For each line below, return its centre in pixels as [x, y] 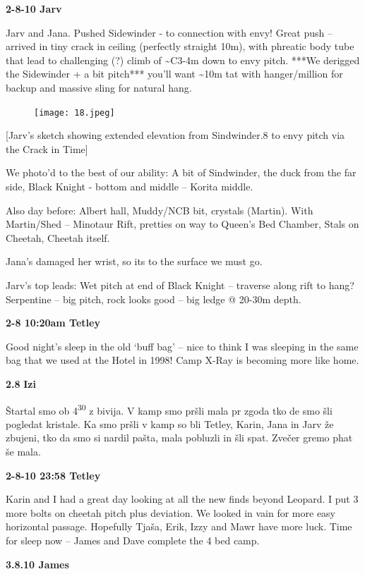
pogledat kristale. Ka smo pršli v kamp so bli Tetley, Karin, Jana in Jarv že [170, 423]
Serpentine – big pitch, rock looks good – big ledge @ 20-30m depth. [154, 299]
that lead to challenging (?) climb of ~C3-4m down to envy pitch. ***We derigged [183, 60]
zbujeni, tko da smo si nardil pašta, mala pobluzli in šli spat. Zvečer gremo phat [179, 438]
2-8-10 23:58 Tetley [53, 475]
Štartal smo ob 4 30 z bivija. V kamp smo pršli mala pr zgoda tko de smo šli [169, 409]
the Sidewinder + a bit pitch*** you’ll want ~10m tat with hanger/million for [174, 74]
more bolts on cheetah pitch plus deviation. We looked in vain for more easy [171, 512]
